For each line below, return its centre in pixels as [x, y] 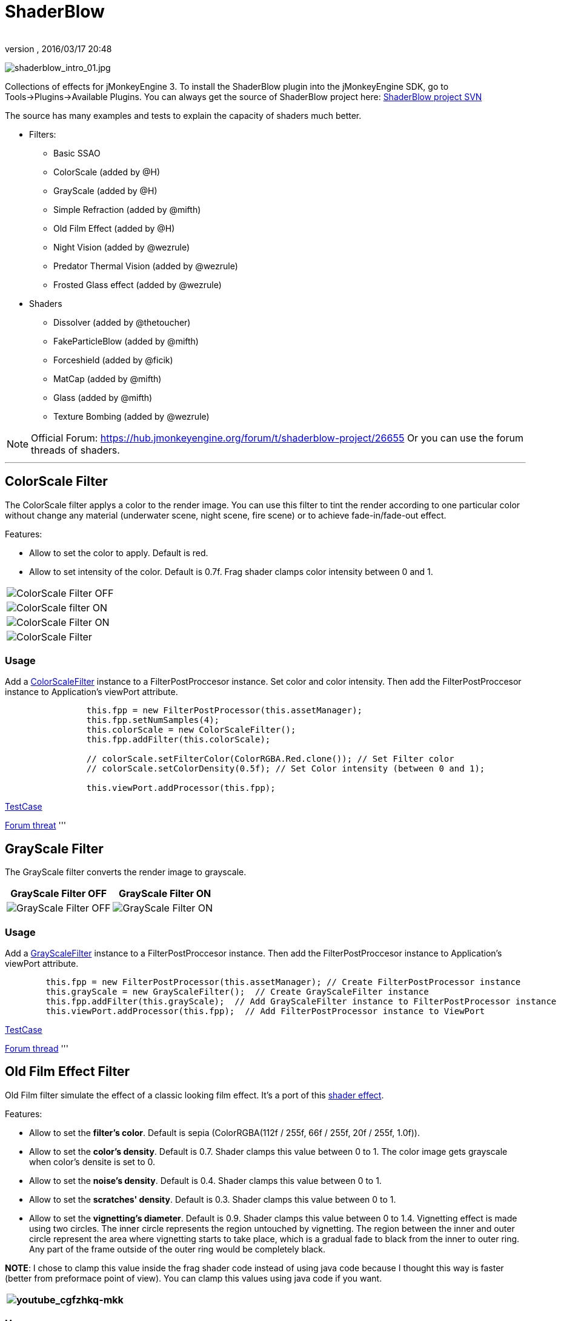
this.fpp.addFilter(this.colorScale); [178, 740]
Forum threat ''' [36, 825]
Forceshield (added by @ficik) [113, 360]
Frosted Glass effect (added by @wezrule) [138, 284]
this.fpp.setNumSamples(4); [153, 720]
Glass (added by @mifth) [103, 397]
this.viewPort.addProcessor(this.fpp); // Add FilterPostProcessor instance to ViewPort [265, 1011]
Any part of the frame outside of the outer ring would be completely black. [178, 1249]
